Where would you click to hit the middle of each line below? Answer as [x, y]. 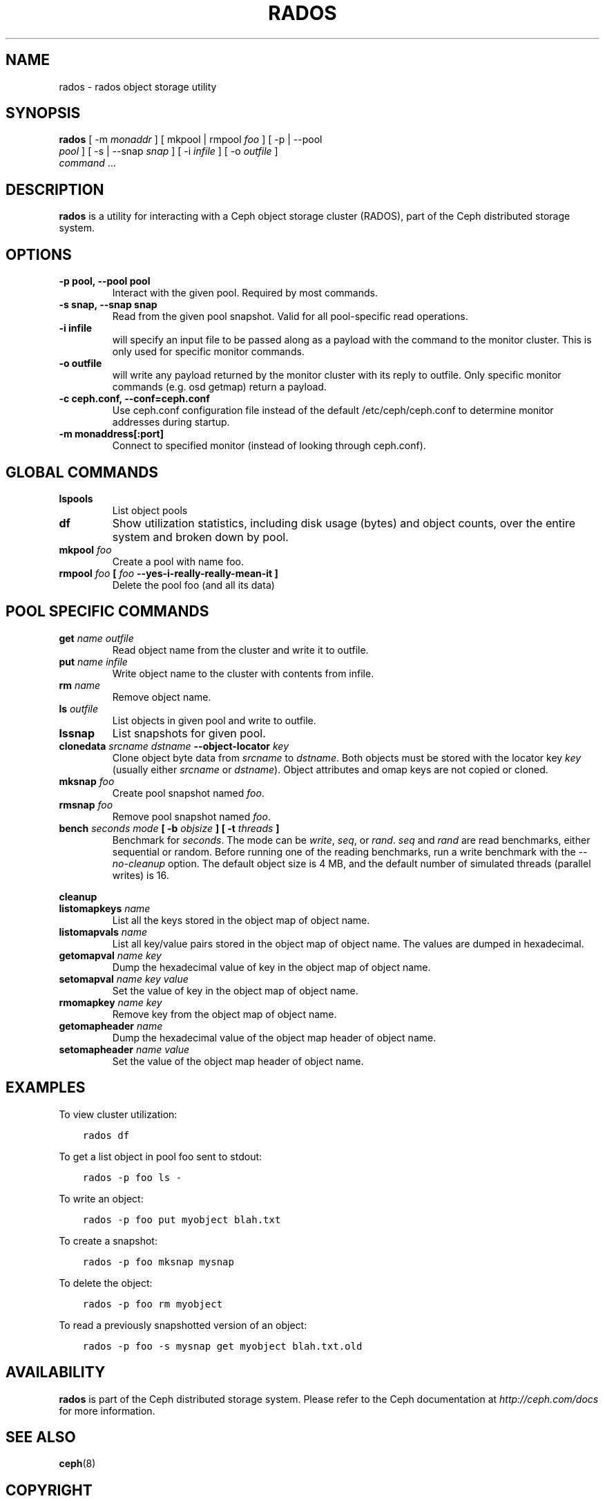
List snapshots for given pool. [189, 733]
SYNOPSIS [43, 113]
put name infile [93, 661]
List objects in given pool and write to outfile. [214, 720]
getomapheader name [111, 1026]
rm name [80, 685]
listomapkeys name [105, 908]
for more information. [107, 1410]
